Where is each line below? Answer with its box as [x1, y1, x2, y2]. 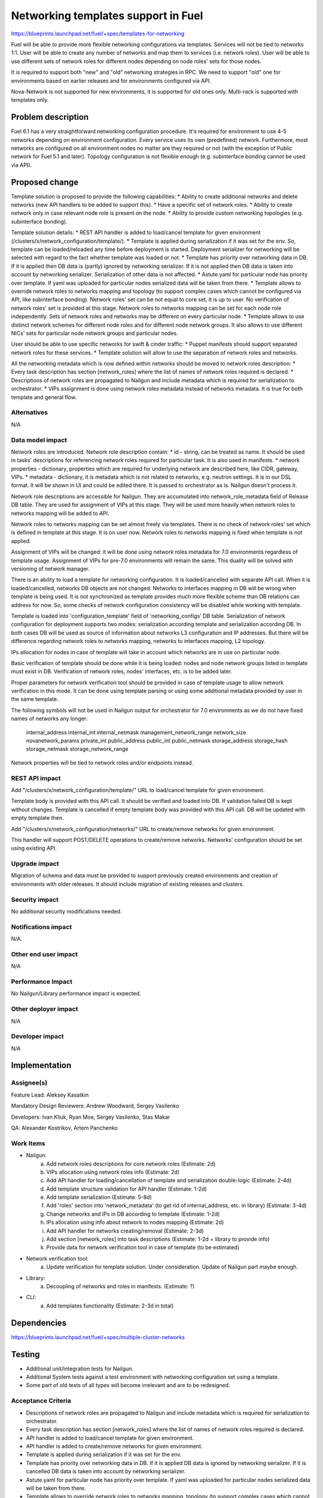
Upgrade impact [11, 860, 59, 868]
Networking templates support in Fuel [11, 9, 203, 22]
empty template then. [11, 814, 64, 822]
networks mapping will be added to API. [11, 509, 109, 517]
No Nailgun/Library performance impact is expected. [11, 990, 141, 997]
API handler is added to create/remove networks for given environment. [26, 1443, 203, 1450]
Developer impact [11, 1032, 64, 1041]
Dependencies [11, 1318, 67, 1328]
